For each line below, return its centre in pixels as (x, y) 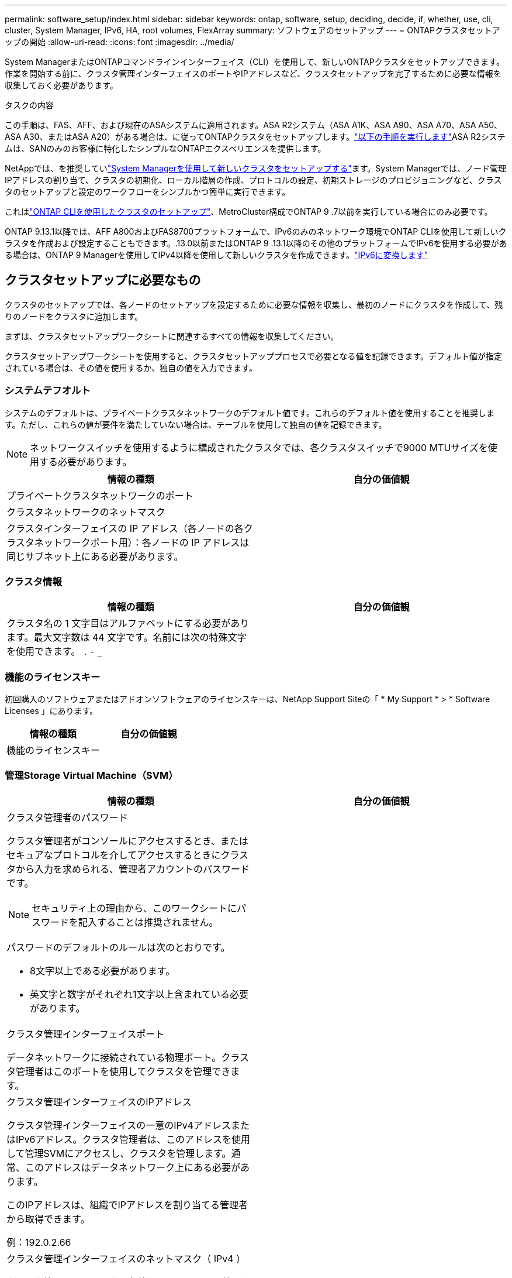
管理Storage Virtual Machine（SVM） (91, 776)
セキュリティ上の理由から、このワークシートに (134, 908)
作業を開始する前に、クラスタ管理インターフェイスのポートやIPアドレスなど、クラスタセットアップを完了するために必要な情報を (253, 73)
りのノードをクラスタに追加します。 (74, 316)
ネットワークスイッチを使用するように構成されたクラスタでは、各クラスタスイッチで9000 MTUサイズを (259, 447)
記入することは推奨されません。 (148, 922)
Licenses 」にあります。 (51, 711)
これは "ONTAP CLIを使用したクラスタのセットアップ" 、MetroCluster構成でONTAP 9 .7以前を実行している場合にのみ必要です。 (249, 212)
